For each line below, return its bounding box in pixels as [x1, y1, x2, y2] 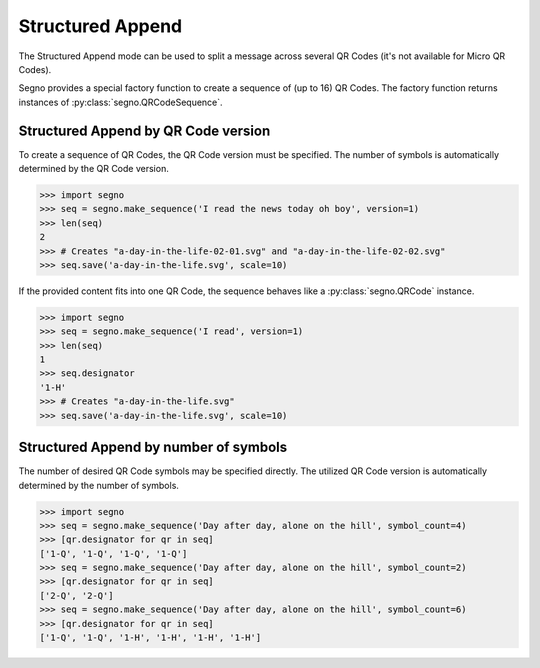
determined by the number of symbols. [18, 479, 180, 491]
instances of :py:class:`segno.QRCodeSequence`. [18, 96, 224, 108]
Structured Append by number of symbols [18, 439, 288, 456]
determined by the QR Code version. [18, 163, 169, 175]
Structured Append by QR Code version [18, 122, 271, 139]
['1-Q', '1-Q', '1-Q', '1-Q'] [39, 548, 188, 559]
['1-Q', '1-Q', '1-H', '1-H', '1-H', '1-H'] [39, 632, 262, 644]
